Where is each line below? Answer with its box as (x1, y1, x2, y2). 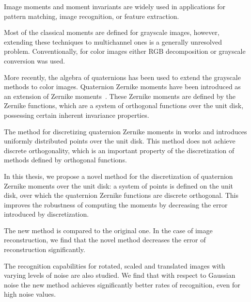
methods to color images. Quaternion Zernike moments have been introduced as (4, 81, 241, 92)
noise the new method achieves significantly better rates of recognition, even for (4, 279, 240, 289)
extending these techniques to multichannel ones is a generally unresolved (4, 36, 222, 47)
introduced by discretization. (4, 209, 89, 219)
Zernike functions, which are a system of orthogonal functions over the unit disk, (4, 100, 244, 111)
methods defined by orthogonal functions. (4, 155, 127, 165)
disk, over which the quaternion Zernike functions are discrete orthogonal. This (4, 190, 238, 200)
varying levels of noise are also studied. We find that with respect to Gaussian (4, 270, 235, 280)
